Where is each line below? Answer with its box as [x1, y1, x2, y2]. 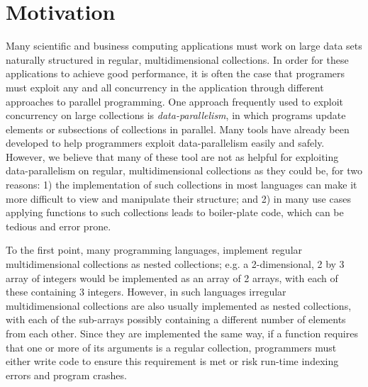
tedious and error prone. [6, 218, 111, 233]
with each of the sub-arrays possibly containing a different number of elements [6, 312, 346, 327]
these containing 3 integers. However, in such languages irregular [6, 284, 286, 299]
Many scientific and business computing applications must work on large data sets [6, 38, 362, 53]
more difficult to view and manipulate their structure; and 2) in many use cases [6, 191, 351, 206]
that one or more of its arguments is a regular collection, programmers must [6, 340, 337, 354]
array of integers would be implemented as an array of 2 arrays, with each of [6, 270, 338, 285]
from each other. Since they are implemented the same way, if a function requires [6, 326, 358, 340]
